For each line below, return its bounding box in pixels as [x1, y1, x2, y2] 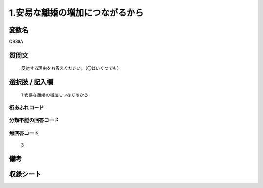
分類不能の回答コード [9, 117, 59, 124]
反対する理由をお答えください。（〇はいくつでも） [21, 65, 122, 71]
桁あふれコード [9, 104, 44, 111]
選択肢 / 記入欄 [9, 78, 54, 86]
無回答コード [9, 130, 39, 136]
